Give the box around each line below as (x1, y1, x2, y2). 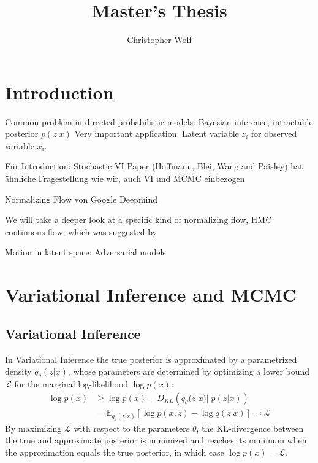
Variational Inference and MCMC (5, 282, 297, 307)
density (5, 365, 32, 378)
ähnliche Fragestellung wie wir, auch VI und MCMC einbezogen (5, 172, 245, 185)
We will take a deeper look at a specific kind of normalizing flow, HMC (5, 213, 272, 226)
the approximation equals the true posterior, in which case (5, 446, 224, 458)
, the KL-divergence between (196, 421, 304, 434)
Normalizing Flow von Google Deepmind (5, 192, 158, 205)
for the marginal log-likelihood (14, 377, 129, 390)
